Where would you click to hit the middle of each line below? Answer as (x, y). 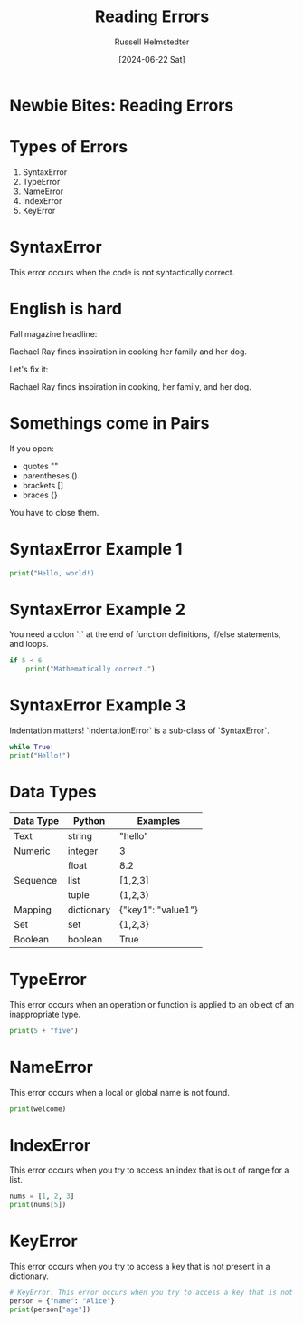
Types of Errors (69, 147)
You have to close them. (54, 512)
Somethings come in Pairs (109, 423)
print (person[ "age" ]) (50, 1309)
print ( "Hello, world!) (52, 573)
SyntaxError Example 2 (98, 609)
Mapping (33, 910)
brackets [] (43, 485)
